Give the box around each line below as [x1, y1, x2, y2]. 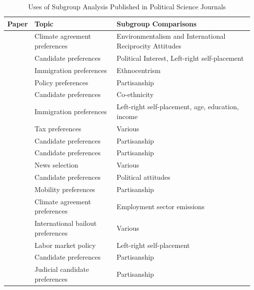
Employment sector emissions [116, 201, 205, 211]
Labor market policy [34, 240, 96, 250]
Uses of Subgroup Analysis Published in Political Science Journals [28, 1, 226, 11]
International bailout [34, 218, 97, 228]
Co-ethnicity [116, 89, 154, 99]
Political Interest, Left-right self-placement [116, 52, 244, 63]
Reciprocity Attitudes [116, 41, 182, 51]
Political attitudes [116, 172, 170, 182]
